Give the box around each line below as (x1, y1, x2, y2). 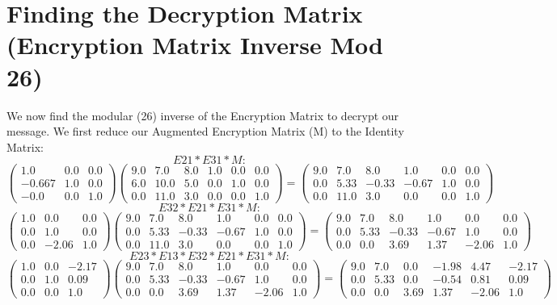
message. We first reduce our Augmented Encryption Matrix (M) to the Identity (6, 123, 404, 140)
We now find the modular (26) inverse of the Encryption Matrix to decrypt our (6, 107, 399, 123)
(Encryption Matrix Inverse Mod (6, 28, 383, 61)
